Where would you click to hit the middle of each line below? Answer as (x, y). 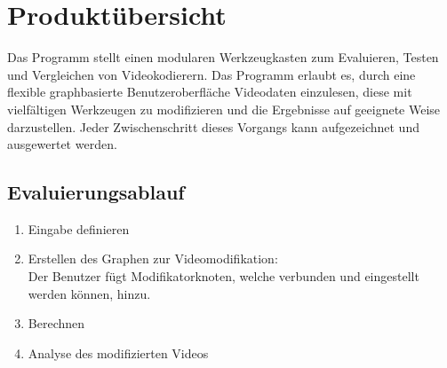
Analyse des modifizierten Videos (118, 352)
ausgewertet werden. (62, 144)
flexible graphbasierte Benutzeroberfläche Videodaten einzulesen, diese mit (210, 92)
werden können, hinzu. (89, 293)
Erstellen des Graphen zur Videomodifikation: (153, 258)
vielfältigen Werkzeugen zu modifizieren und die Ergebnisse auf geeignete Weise (224, 109)
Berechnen (56, 323)
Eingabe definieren (79, 228)
